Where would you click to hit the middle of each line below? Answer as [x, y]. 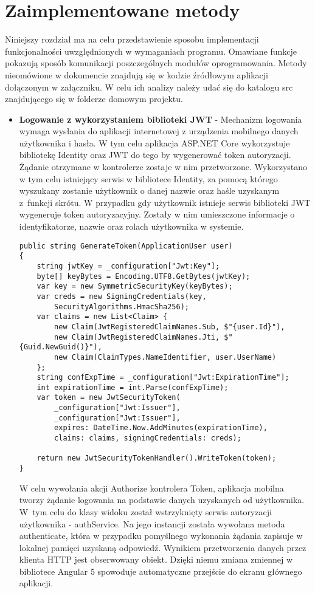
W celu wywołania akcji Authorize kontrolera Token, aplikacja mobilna [151, 488]
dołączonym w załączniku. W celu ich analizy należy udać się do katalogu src [149, 87]
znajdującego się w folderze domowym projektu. [94, 99]
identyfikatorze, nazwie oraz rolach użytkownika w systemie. [131, 226]
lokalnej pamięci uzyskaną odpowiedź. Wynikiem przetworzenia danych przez [163, 547]
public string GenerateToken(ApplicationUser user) [126, 246]
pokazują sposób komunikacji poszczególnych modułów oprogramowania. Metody [156, 63]
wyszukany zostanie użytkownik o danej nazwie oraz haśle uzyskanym [149, 190]
